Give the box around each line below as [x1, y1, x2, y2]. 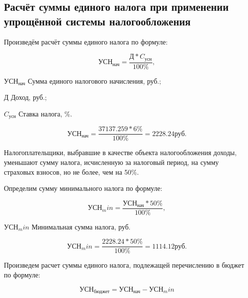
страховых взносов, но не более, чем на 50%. [4, 166, 139, 177]
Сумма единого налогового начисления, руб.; [27, 75, 161, 86]
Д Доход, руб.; [4, 92, 47, 102]
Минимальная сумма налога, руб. [31, 221, 131, 231]
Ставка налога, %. [18, 108, 72, 118]
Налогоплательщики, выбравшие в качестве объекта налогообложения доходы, [4, 147, 237, 158]
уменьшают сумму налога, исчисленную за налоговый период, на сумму [4, 157, 219, 167]
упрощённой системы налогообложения [4, 13, 191, 28]
